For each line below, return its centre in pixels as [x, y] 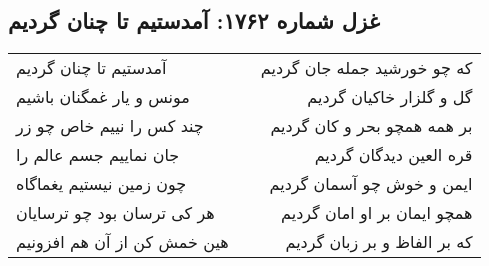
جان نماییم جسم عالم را [98, 155]
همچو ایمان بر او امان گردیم [377, 213]
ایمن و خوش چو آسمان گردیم [371, 184]
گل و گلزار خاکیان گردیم [390, 97]
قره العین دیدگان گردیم [393, 155]
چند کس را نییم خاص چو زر [110, 126]
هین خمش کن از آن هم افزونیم [122, 242]
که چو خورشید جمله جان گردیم [366, 68]
